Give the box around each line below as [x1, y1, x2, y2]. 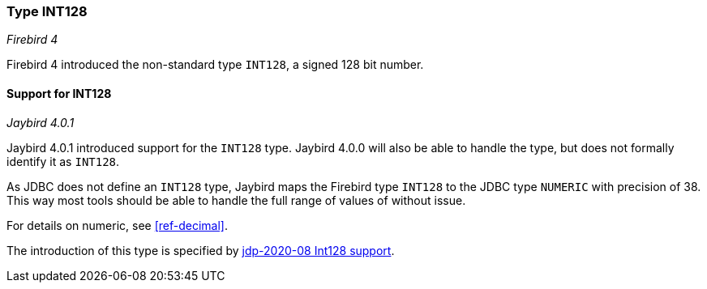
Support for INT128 [6, 86, 112, 100]
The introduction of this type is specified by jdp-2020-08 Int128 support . [6, 243, 395, 257]
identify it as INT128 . [6, 154, 120, 168]
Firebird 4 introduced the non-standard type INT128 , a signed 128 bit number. [6, 57, 424, 72]
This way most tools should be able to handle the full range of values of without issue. [6, 193, 466, 207]
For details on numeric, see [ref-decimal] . [6, 218, 228, 232]
